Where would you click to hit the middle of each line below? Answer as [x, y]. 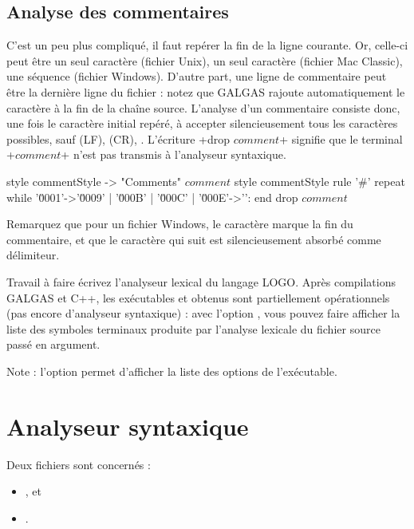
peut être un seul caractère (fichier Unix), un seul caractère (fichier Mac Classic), [205, 60]
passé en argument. [53, 344]
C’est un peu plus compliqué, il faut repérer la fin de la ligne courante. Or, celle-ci [207, 45]
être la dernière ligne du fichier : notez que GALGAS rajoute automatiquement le [206, 91]
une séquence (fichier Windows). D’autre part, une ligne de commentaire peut [197, 76]
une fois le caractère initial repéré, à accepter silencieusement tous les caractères [202, 123]
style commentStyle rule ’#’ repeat [319, 181]
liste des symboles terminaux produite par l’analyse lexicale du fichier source [193, 328]
